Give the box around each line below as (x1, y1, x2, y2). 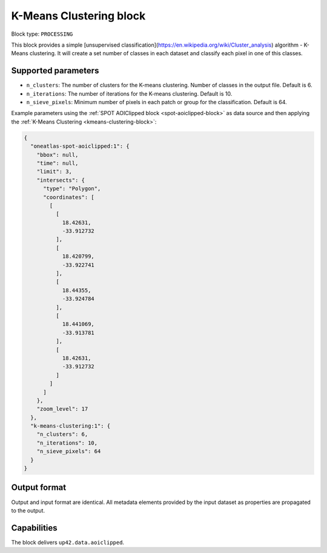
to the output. (11, 506, 45, 514)
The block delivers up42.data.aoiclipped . (11, 538, 124, 546)
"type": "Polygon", (43, 185, 101, 192)
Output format (11, 482, 67, 493)
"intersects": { (36, 176, 85, 184)
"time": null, (36, 159, 79, 167)
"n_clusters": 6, (36, 431, 88, 438)
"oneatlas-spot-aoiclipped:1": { (30, 143, 130, 150)
